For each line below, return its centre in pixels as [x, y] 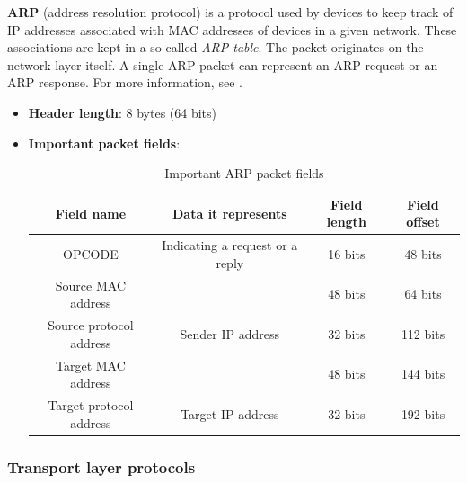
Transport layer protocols [101, 466]
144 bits [423, 374]
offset [423, 222]
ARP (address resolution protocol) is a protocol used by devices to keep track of [230, 12]
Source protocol [91, 325]
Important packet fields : [104, 143]
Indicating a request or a [230, 245]
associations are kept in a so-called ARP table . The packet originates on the [216, 47]
